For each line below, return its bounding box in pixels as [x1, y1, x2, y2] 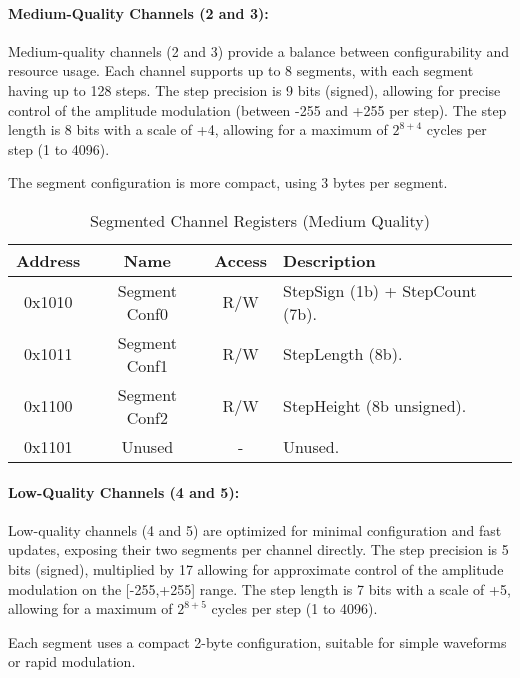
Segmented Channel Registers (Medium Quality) [89, 208, 430, 232]
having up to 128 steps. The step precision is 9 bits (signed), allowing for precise [8, 79, 501, 100]
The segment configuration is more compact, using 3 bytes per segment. [8, 172, 448, 193]
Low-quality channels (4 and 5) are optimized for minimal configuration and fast [8, 519, 502, 540]
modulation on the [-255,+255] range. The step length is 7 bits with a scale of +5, [8, 578, 511, 599]
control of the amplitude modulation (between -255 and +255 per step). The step [8, 99, 507, 120]
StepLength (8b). [283, 342, 403, 366]
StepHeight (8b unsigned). [283, 394, 467, 418]
